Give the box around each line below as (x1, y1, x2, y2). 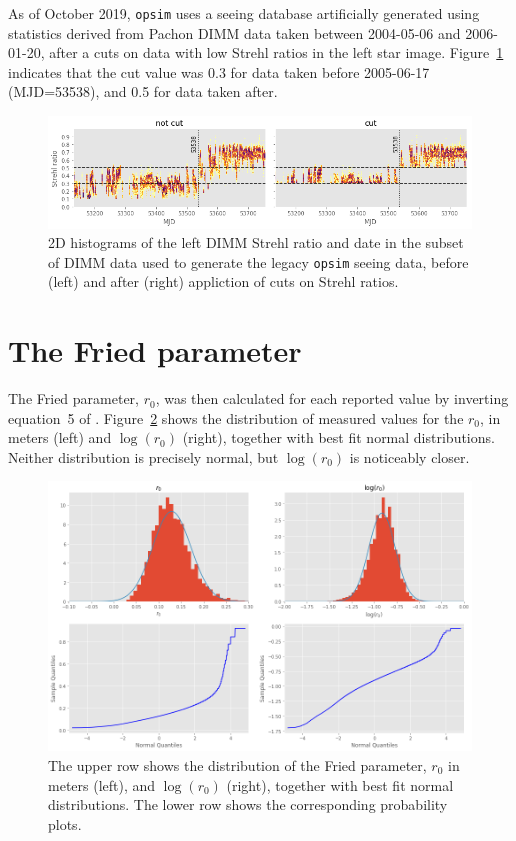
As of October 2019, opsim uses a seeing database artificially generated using (8, 3, 480, 23)
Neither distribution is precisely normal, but (8, 446, 279, 467)
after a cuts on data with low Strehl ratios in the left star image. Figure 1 (49, 42, 504, 63)
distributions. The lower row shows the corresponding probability (48, 794, 448, 815)
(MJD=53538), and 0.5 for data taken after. (8, 81, 278, 102)
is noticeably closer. (349, 446, 470, 467)
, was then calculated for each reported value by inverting (155, 388, 509, 409)
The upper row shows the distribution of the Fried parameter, (48, 755, 427, 776)
